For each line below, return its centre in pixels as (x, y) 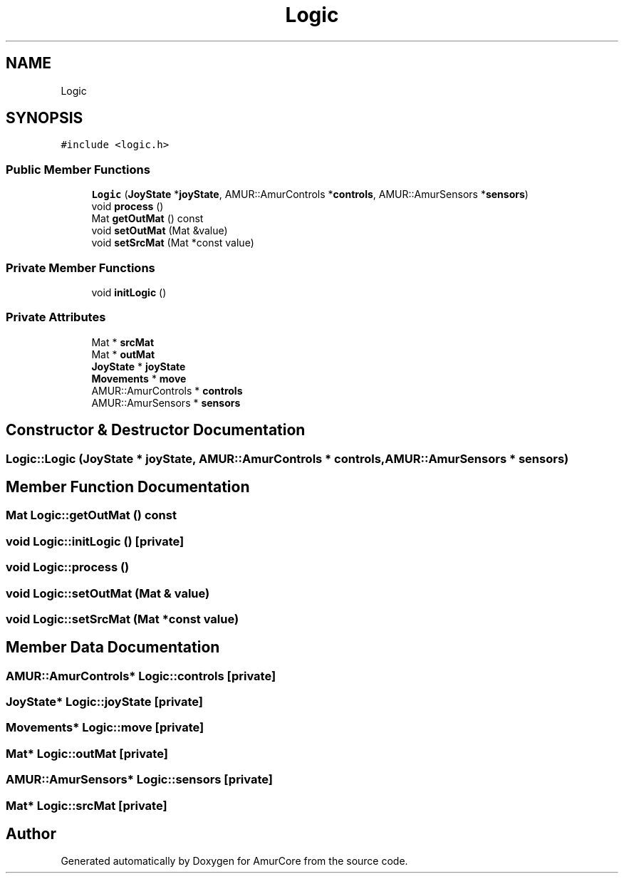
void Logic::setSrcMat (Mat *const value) (123, 619)
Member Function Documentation (128, 487)
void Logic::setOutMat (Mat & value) (108, 593)
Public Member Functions (78, 169)
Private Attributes (56, 317)
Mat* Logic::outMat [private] (87, 753)
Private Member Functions (80, 267)
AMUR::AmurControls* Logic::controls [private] (141, 676)
